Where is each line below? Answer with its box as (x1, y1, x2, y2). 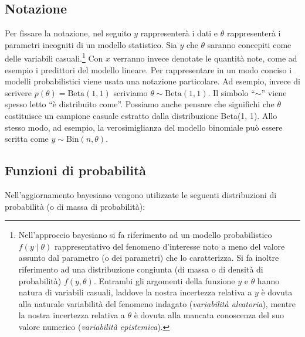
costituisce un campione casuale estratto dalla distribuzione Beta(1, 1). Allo (5, 110, 277, 122)
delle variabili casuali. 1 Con (5, 50, 103, 64)
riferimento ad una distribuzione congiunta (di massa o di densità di (18, 263, 263, 275)
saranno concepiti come (207, 38, 292, 50)
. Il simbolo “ (208, 86, 255, 98)
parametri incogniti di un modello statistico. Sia (5, 38, 177, 50)
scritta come (5, 132, 49, 145)
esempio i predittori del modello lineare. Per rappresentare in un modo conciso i (5, 63, 292, 76)
